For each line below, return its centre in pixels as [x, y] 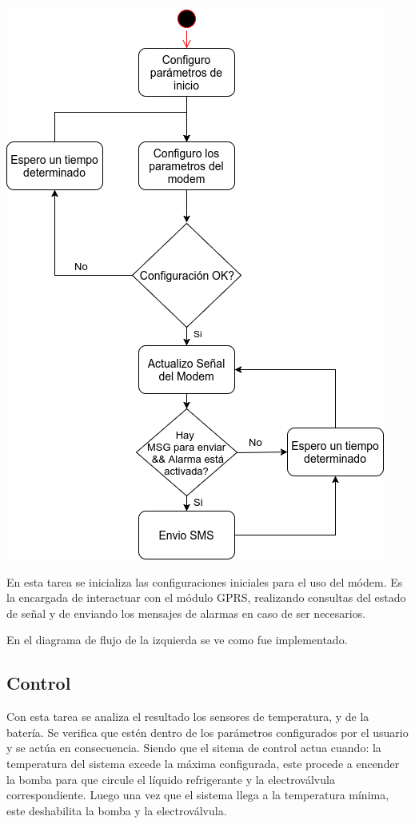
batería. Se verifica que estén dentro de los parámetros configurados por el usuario [207, 732]
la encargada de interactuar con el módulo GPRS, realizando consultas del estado [206, 597]
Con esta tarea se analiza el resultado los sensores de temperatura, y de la [188, 717]
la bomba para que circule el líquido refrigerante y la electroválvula [171, 779]
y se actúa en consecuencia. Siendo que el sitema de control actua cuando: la [194, 748]
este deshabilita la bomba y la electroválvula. [117, 810]
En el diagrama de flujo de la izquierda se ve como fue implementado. [177, 640]
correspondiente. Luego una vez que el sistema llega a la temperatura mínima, [198, 795]
